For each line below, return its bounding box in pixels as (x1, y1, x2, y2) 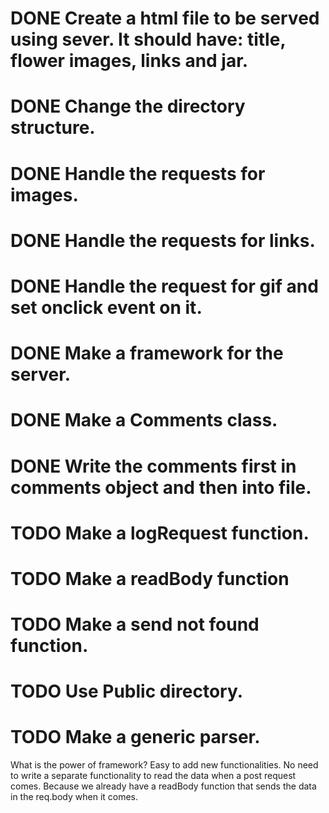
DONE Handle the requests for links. (10, 229, 316, 252)
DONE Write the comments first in (10, 455, 297, 477)
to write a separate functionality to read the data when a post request (10, 770, 297, 782)
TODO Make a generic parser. (10, 726, 261, 749)
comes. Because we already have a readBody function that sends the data (10, 780, 317, 792)
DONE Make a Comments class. (10, 409, 278, 432)
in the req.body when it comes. (10, 791, 139, 803)
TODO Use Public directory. (10, 680, 244, 703)
